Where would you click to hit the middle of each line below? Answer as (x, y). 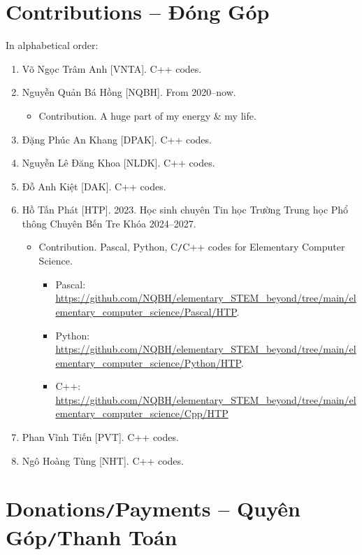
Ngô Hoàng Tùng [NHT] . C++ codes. (103, 460)
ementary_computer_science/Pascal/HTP (146, 311)
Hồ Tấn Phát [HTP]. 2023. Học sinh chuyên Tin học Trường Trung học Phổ (185, 210)
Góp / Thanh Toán (92, 536)
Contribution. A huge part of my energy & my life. (147, 115)
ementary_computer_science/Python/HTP (148, 362)
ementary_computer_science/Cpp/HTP (142, 413)
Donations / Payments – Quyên (153, 508)
